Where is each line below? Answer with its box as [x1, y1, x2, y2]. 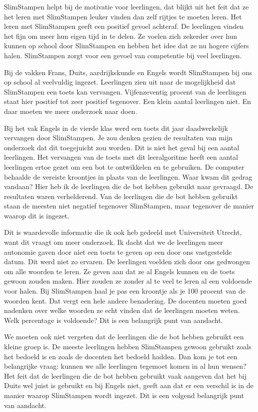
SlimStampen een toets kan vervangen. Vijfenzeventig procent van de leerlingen [4, 86, 247, 97]
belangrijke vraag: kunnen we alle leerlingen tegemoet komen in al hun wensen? [4, 361, 247, 371]
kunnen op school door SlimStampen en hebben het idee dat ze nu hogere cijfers [4, 40, 249, 51]
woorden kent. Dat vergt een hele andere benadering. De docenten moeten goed [4, 295, 247, 306]
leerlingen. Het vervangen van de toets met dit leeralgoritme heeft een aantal [4, 152, 238, 162]
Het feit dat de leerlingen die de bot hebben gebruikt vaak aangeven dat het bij [4, 370, 247, 381]
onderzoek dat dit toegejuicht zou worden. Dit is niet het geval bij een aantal [4, 142, 240, 152]
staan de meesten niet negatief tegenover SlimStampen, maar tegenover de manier [4, 201, 254, 211]
